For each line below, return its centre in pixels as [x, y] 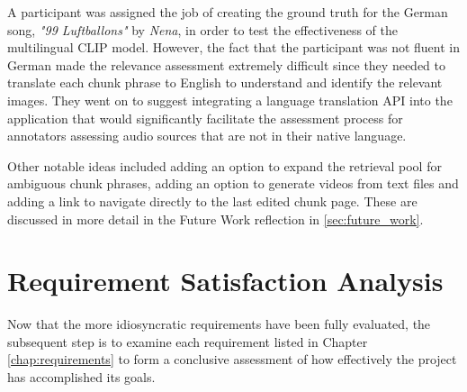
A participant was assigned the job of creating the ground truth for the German [228, 12]
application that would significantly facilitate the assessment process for [205, 118]
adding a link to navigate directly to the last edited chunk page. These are [212, 201]
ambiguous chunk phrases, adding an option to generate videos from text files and [233, 183]
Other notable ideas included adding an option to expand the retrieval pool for [225, 165]
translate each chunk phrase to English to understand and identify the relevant [225, 82]
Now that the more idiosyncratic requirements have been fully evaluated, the [219, 324]
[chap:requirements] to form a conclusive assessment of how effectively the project [232, 359]
